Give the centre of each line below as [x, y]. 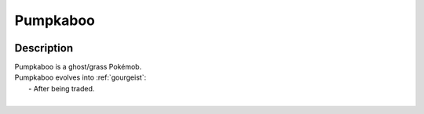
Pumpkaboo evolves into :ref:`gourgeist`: [80, 77]
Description [44, 48]
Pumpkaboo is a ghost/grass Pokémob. [78, 67]
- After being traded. [62, 88]
